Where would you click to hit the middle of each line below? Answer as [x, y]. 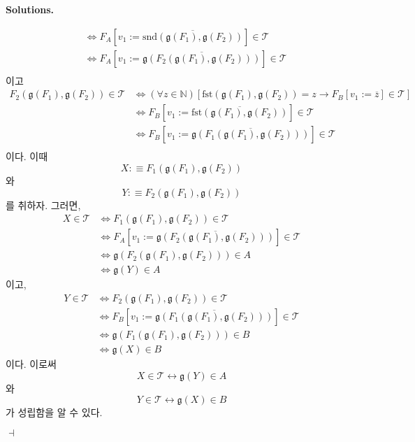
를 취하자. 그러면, [43, 205]
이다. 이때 [27, 156]
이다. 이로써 [31, 364]
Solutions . [30, 9]
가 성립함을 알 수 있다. [54, 412]
